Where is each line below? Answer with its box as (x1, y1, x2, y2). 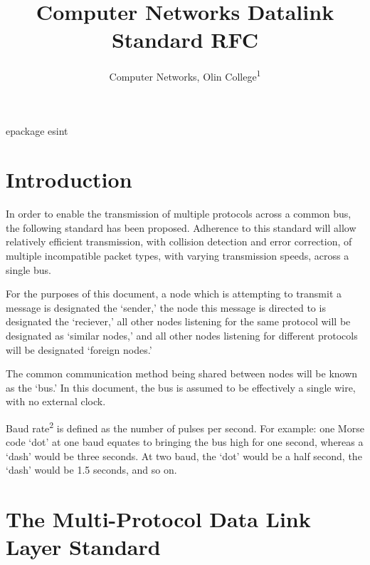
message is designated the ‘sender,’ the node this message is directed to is (6, 300, 326, 315)
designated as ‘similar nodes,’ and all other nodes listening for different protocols (6, 328, 358, 343)
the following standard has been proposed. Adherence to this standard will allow (6, 220, 356, 235)
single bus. (6, 262, 51, 277)
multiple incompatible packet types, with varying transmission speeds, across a (6, 248, 349, 263)
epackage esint (6, 123, 68, 138)
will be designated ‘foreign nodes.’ (6, 342, 152, 357)
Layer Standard (6, 532, 161, 561)
